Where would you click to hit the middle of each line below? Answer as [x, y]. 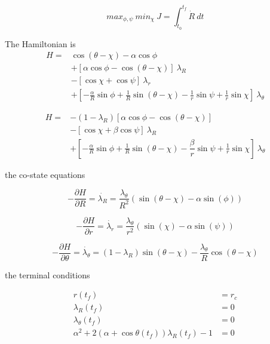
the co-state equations [45, 174]
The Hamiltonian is [40, 43]
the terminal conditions [47, 274]
